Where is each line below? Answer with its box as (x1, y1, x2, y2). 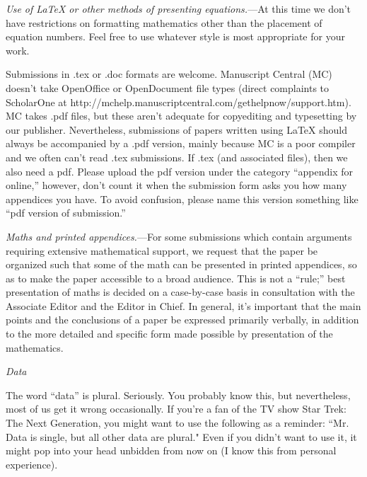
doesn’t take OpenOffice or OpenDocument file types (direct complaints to (6, 80, 330, 95)
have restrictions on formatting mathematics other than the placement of (6, 15, 322, 30)
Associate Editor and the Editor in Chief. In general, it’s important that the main (6, 298, 361, 313)
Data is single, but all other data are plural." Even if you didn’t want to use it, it (6, 429, 357, 444)
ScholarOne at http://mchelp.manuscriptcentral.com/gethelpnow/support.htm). (6, 94, 351, 109)
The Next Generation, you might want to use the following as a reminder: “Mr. (6, 415, 349, 430)
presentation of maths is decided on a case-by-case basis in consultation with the (6, 285, 355, 299)
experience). (6, 456, 58, 471)
